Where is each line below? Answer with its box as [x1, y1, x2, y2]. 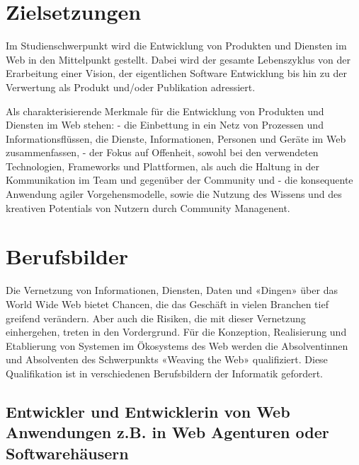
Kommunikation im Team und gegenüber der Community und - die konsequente [6, 172, 353, 187]
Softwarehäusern [6, 442, 129, 464]
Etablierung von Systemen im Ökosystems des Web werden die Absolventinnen [6, 338, 348, 353]
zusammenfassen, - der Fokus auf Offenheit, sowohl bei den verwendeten [6, 145, 319, 160]
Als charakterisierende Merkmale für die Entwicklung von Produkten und [6, 103, 324, 118]
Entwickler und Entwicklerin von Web [6, 400, 290, 422]
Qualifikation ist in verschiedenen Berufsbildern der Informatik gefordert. [6, 365, 323, 380]
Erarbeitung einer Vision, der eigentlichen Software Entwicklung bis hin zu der [6, 66, 347, 81]
